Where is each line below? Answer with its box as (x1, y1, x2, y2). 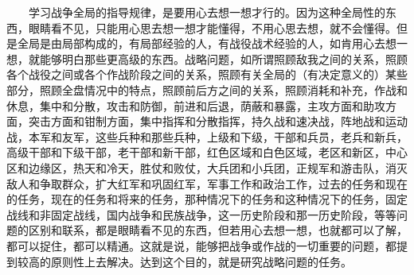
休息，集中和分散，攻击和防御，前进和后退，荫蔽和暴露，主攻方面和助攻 (6, 97, 385, 114)
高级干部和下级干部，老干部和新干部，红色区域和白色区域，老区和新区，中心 (6, 144, 408, 161)
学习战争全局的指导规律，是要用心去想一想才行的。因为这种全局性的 (28, 4, 385, 20)
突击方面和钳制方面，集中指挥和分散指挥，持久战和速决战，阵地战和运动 (28, 113, 408, 130)
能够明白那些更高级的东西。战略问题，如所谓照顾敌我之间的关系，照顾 (39, 50, 408, 67)
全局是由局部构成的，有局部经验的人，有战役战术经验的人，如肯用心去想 (17, 35, 396, 52)
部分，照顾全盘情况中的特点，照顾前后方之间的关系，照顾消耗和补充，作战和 (6, 81, 408, 98)
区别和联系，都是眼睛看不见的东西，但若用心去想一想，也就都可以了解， (28, 222, 408, 238)
